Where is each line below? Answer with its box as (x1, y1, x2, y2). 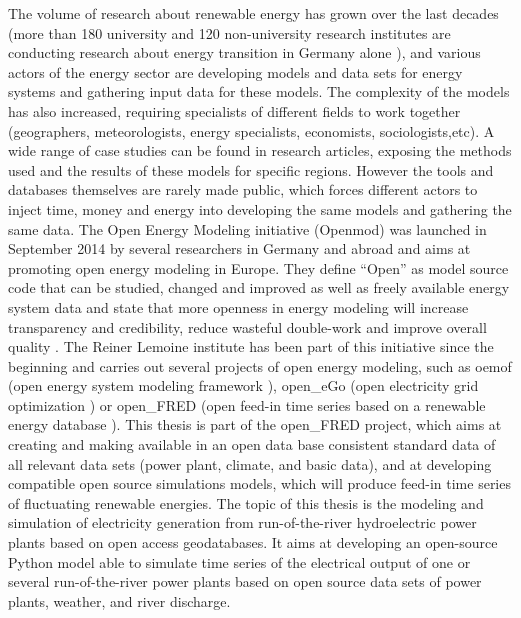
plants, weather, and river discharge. (8, 590, 231, 611)
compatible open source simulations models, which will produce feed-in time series (8, 473, 511, 494)
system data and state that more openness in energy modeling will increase (8, 296, 469, 317)
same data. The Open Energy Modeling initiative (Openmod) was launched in (8, 218, 487, 239)
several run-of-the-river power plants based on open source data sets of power (8, 571, 482, 592)
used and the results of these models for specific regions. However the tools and (8, 159, 494, 180)
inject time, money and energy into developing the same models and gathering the (8, 198, 512, 219)
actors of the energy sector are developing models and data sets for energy (8, 61, 463, 82)
